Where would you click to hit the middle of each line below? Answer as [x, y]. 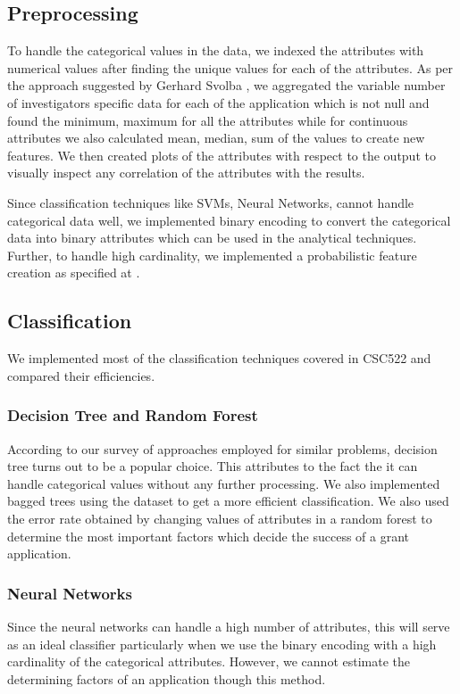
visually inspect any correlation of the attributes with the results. [186, 173]
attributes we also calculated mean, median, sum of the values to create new [216, 138]
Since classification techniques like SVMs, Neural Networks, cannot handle [211, 202]
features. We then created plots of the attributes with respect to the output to [222, 155]
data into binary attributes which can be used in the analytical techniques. [212, 238]
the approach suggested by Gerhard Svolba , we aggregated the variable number [226, 85]
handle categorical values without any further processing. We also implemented [224, 483]
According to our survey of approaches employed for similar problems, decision [222, 448]
